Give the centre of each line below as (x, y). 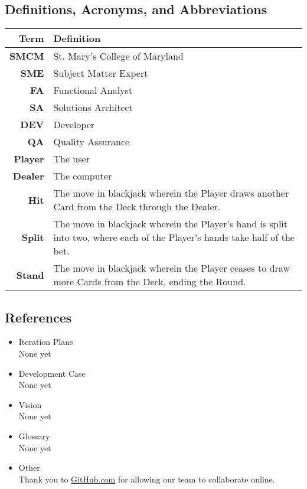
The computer (83, 176)
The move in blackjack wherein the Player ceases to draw (172, 268)
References (38, 317)
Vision (30, 404)
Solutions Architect (93, 107)
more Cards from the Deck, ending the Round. (150, 282)
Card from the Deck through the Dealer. (137, 207)
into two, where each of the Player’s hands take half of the (174, 237)
